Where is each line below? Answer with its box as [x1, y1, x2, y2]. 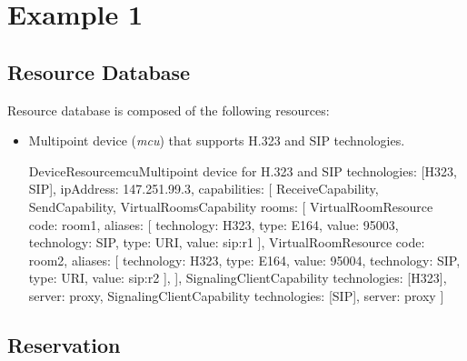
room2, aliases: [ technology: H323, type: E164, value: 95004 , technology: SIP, [28, 250, 461, 269]
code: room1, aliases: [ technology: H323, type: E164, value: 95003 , [28, 215, 399, 234]
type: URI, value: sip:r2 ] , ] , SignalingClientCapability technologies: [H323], [28, 268, 447, 287]
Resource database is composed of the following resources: [7, 100, 330, 119]
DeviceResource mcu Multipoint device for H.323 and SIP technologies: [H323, [28, 161, 457, 180]
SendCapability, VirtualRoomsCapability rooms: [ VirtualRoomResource [28, 196, 433, 216]
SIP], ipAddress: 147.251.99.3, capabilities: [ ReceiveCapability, [28, 179, 379, 198]
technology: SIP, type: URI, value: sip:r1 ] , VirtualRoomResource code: [28, 233, 425, 252]
